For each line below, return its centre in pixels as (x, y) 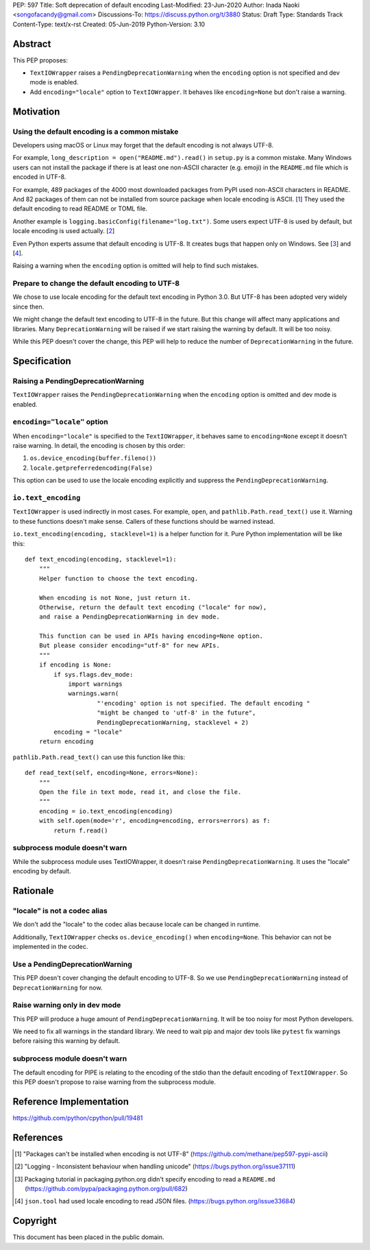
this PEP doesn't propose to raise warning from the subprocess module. (114, 1082)
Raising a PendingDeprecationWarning (78, 381)
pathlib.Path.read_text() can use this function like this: (99, 757)
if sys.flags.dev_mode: (94, 674)
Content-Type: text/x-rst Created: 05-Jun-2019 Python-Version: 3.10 (109, 24)
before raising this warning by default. (66, 1041)
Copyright (35, 1221)
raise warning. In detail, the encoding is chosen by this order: (99, 446)
